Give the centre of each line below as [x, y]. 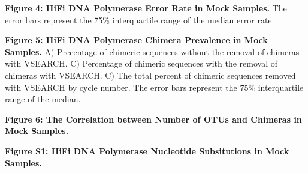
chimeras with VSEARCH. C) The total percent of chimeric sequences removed [150, 75]
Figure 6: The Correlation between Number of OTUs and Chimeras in [153, 119]
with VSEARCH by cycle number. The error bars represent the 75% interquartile [154, 87]
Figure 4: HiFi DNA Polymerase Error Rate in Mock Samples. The [146, 8]
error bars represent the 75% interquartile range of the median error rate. [140, 20]
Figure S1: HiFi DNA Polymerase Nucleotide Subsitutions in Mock [147, 150]
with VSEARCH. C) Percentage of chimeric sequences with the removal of [141, 63]
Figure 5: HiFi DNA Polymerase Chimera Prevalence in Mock [136, 40]
